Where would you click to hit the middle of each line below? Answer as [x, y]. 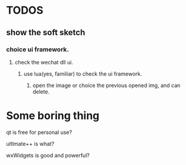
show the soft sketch [46, 32]
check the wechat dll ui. [44, 62]
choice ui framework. [38, 49]
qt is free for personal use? [39, 132]
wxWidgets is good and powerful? [48, 155]
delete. [41, 91]
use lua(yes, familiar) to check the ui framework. [83, 74]
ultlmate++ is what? [30, 144]
